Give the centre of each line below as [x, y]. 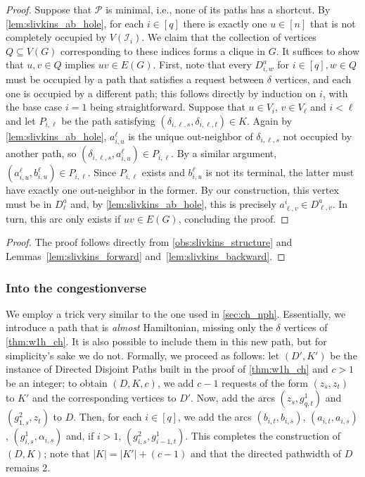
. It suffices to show [318, 50]
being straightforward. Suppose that [168, 107]
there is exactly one [225, 23]
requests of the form [265, 382]
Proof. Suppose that [49, 9]
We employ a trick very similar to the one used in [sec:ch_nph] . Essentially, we [176, 313]
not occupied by [318, 136]
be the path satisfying [108, 120]
